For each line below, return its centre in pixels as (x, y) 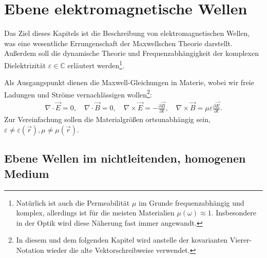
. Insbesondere (234, 213)
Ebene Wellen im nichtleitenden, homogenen (125, 158)
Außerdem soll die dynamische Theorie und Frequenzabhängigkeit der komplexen (131, 53)
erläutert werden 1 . (96, 64)
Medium (27, 173)
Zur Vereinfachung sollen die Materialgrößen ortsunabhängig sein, (107, 119)
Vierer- (241, 240)
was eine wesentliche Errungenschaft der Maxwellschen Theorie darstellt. (118, 43)
